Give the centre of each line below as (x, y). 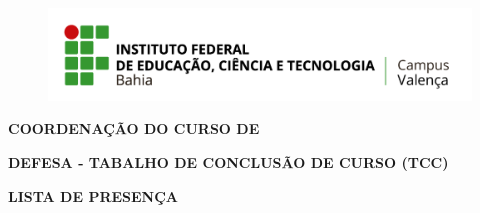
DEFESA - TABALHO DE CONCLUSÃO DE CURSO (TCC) (228, 161)
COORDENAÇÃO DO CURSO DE (134, 128)
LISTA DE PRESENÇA (93, 195)
